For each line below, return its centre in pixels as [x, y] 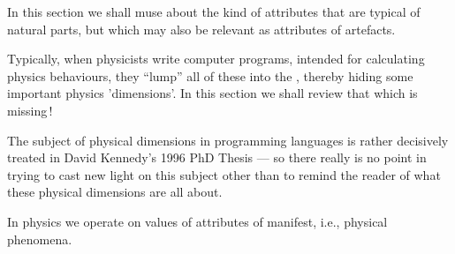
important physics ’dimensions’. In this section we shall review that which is [212, 93]
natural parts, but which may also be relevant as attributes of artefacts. [201, 29]
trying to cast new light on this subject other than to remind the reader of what [224, 174]
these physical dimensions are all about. [115, 192]
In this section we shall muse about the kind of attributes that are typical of [214, 11]
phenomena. [40, 239]
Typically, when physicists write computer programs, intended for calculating [216, 59]
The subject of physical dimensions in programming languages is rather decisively [228, 140]
